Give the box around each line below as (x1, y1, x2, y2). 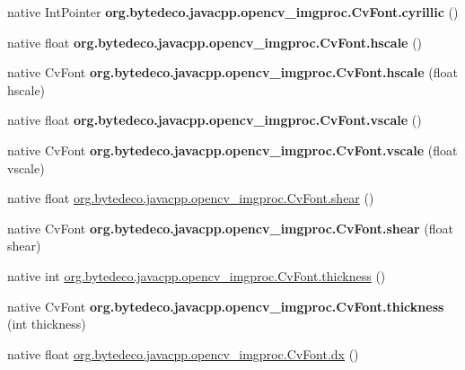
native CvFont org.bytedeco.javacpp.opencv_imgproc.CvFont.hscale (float (7, 63, 458, 82)
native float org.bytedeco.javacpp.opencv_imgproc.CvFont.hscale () (7, 32, 423, 51)
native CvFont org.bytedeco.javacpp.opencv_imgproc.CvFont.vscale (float (7, 140, 458, 159)
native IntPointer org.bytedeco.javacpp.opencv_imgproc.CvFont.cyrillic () (7, 3, 459, 21)
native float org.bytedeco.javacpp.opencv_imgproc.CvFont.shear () (7, 189, 374, 207)
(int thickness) (7, 314, 86, 333)
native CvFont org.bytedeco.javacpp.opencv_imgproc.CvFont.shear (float (7, 218, 453, 237)
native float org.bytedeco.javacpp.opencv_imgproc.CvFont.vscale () (7, 110, 422, 129)
